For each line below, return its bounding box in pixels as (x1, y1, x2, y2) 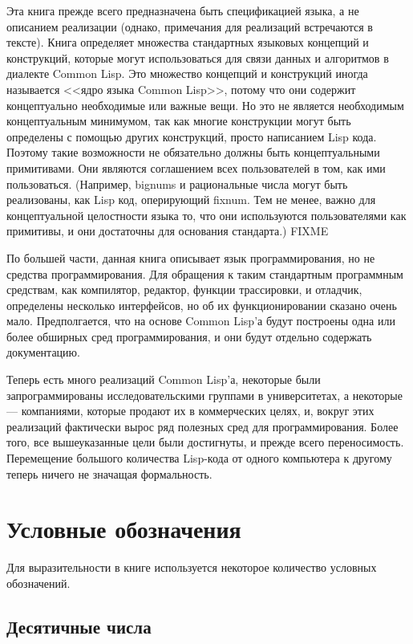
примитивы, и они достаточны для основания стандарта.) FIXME (6, 222, 329, 239)
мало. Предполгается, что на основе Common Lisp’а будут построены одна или (6, 312, 395, 329)
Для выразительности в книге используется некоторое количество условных (6, 559, 377, 576)
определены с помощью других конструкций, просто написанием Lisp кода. (6, 128, 377, 145)
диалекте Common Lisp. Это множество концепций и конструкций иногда (6, 65, 368, 82)
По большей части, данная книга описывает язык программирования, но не (6, 249, 375, 266)
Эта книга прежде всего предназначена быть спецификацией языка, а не (6, 2, 359, 18)
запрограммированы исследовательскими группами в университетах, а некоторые (6, 386, 403, 403)
